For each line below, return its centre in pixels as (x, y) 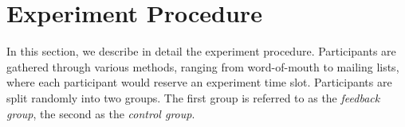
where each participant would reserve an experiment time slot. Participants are (199, 82)
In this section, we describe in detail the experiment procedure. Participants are (201, 51)
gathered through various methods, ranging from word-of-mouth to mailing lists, (203, 66)
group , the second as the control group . (101, 113)
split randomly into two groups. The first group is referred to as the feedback (193, 97)
